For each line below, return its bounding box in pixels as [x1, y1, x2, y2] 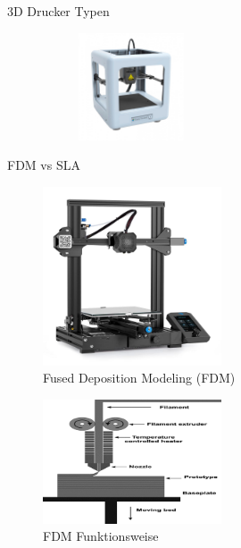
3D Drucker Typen [7, 2, 110, 20]
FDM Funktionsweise [43, 527, 159, 545]
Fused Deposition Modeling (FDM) [43, 368, 236, 387]
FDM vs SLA [7, 156, 80, 174]
